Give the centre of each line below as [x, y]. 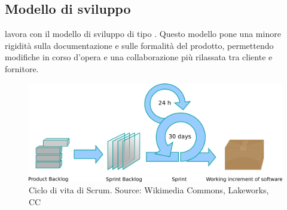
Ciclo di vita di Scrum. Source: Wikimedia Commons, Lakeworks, [149, 190]
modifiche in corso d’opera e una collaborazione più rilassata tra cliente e [139, 57]
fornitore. [22, 68]
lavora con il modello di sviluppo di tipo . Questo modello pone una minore [143, 34]
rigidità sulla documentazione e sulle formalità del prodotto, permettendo [139, 45]
